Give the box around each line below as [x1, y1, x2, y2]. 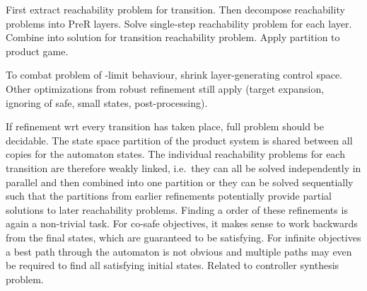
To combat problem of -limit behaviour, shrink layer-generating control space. [6, 67, 343, 82]
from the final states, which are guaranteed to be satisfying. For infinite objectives [6, 229, 361, 244]
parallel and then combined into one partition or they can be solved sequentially [6, 174, 354, 189]
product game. [6, 43, 69, 58]
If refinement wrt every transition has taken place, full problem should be [6, 119, 325, 134]
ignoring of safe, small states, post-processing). [6, 95, 208, 110]
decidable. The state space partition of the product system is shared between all [6, 132, 353, 147]
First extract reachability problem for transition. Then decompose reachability [6, 2, 345, 16]
